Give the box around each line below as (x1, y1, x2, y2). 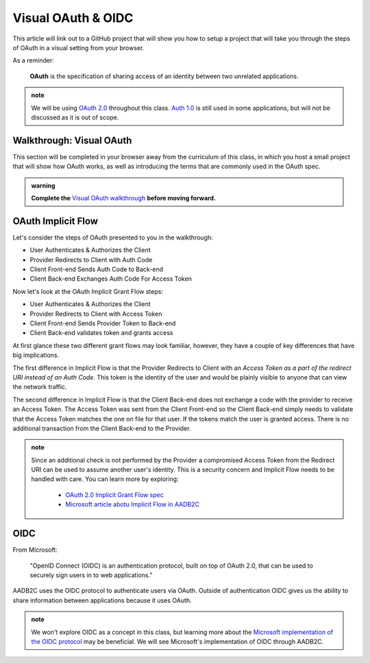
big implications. (12, 351, 60, 360)
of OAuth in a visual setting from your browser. (12, 43, 145, 51)
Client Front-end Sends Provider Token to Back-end (29, 319, 176, 327)
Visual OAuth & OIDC (12, 10, 134, 25)
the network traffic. (12, 383, 67, 391)
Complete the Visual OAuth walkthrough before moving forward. (31, 194, 216, 202)
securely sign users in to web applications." (29, 570, 153, 579)
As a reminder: (12, 56, 54, 65)
